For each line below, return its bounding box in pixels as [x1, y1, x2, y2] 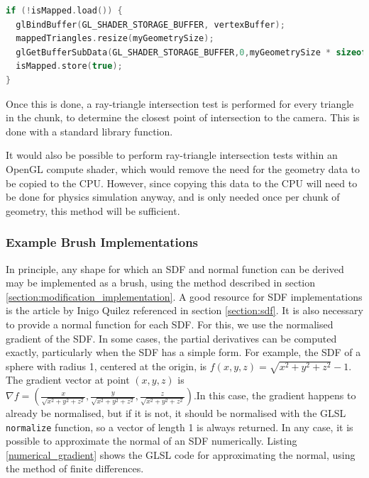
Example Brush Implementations [6, 233, 199, 251]
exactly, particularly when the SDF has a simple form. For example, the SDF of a [6, 345, 361, 360]
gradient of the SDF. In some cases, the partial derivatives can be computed [6, 330, 337, 345]
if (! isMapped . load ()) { [6, 6, 123, 16]
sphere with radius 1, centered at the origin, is [6, 358, 207, 373]
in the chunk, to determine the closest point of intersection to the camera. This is [6, 110, 360, 125]
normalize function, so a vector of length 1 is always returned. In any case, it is [6, 419, 353, 434]
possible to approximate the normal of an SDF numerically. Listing [6, 433, 297, 448]
